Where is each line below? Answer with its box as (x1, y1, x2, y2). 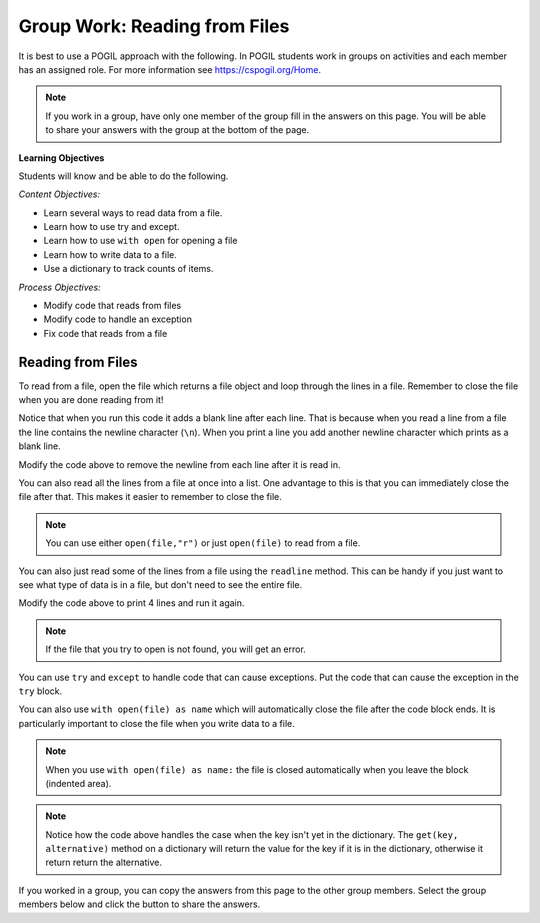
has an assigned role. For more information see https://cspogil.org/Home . (18, 63, 322, 75)
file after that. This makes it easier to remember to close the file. (18, 491, 282, 503)
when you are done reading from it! (18, 394, 164, 406)
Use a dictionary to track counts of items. (43, 263, 214, 275)
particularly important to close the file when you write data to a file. (18, 717, 295, 729)
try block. (18, 685, 63, 697)
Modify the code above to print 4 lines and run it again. (18, 597, 245, 609)
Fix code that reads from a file (43, 327, 168, 339)
